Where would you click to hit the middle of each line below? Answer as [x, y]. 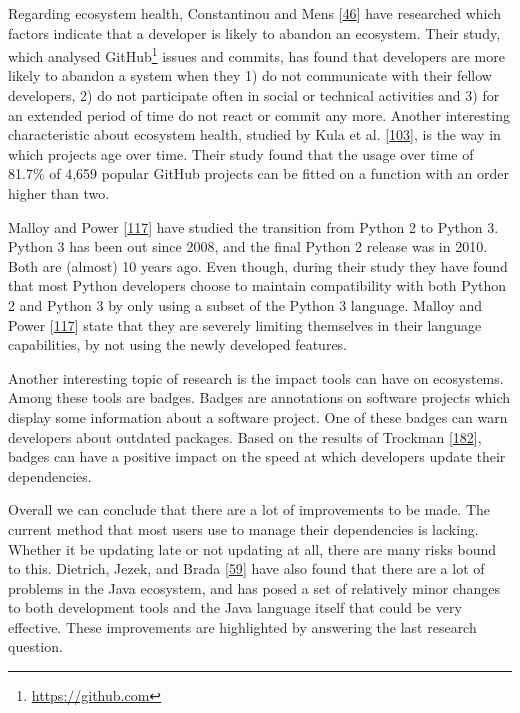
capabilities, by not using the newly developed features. [178, 344]
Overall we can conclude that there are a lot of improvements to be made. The [249, 509]
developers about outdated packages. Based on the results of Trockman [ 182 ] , [245, 436]
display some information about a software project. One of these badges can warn [258, 416]
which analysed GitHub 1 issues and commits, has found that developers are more [256, 54]
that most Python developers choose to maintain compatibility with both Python [257, 285]
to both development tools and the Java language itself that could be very [235, 607]
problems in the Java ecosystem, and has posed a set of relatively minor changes [254, 587]
